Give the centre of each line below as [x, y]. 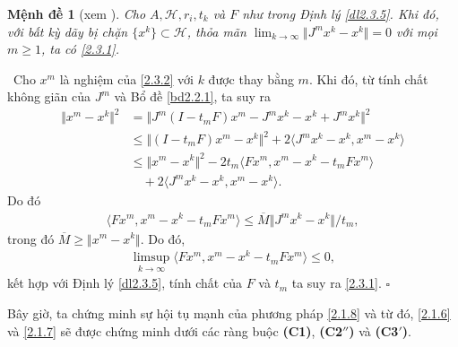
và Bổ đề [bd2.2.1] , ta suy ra [193, 96]
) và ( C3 [374, 330]
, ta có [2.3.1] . [80, 49]
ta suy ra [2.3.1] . [337, 283]
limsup [151, 258]
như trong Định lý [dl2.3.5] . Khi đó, [341, 13]
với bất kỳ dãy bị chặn [68, 31]
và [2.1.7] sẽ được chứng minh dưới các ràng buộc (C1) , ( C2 [175, 330]
